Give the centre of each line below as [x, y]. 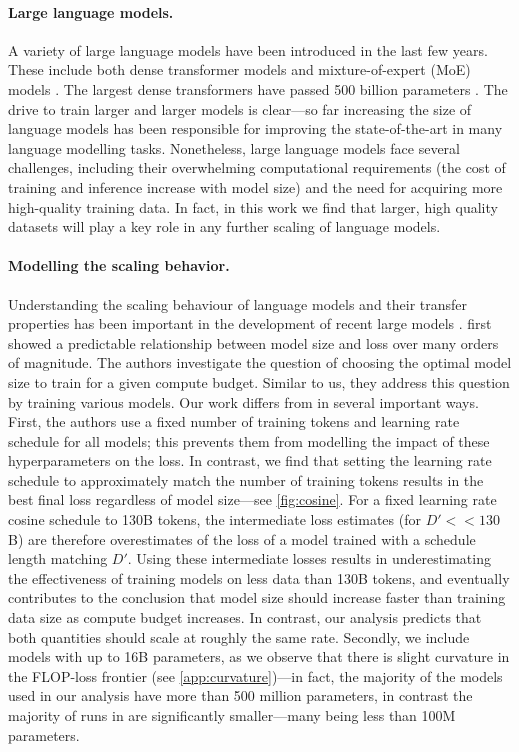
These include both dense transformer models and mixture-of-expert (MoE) [239, 69]
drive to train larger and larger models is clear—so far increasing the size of [240, 108]
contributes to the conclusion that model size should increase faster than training [257, 597]
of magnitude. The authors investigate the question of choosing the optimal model [260, 362]
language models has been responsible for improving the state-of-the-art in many [255, 128]
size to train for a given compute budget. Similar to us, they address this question [259, 381]
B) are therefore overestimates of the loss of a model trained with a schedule [242, 538]
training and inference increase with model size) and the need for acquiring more [255, 186]
